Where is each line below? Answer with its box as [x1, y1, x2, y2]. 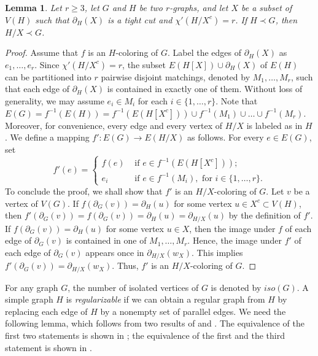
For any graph [5, 281, 58, 293]
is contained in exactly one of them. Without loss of [107, 82, 303, 95]
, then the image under [189, 222, 276, 234]
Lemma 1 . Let [5, 1, 62, 14]
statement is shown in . [5, 341, 92, 354]
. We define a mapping [5, 131, 90, 144]
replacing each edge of [5, 304, 88, 317]
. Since [34, 58, 60, 71]
